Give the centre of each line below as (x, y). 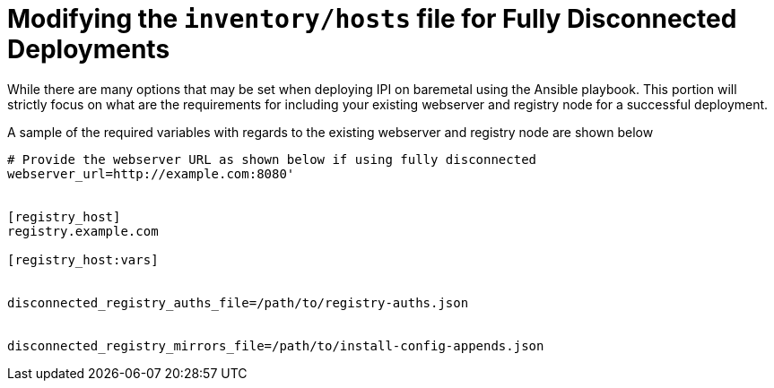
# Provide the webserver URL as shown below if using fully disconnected (272, 159)
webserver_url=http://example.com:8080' (151, 173)
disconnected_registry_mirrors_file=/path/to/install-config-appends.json (276, 345)
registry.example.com (83, 231)
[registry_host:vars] (83, 259)
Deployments (89, 49)
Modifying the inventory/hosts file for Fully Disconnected (372, 19)
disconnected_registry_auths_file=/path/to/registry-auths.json (238, 302)
